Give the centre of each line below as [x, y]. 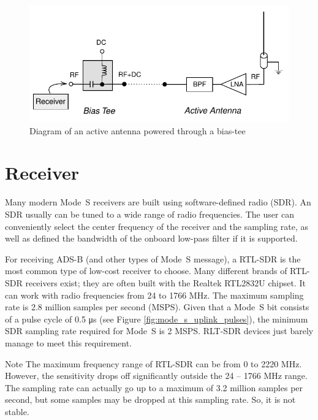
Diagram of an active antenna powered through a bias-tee [138, 130]
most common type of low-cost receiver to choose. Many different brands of [146, 271]
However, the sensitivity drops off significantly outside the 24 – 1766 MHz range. [156, 376]
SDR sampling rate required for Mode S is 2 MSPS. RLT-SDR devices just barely [159, 331]
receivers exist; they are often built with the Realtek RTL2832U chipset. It [165, 282]
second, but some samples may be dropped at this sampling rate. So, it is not [150, 399]
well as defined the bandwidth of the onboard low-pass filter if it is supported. [151, 238]
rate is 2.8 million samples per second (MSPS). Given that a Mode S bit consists [157, 307]
